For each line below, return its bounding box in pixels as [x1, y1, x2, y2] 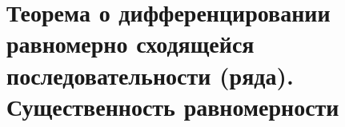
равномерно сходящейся [6, 27, 255, 60]
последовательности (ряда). [6, 58, 294, 91]
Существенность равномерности [6, 89, 339, 122]
